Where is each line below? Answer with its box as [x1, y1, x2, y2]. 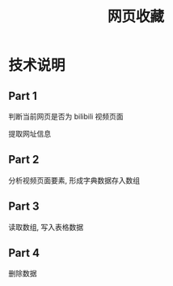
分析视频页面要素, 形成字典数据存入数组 [8, 175, 140, 185]
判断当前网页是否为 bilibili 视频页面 [8, 111, 124, 121]
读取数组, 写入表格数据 [8, 222, 83, 232]
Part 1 [8, 89, 38, 102]
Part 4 [8, 246, 40, 260]
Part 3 [8, 200, 40, 214]
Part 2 [8, 153, 40, 167]
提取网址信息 [8, 129, 51, 138]
